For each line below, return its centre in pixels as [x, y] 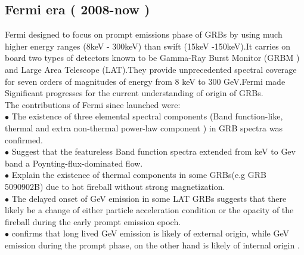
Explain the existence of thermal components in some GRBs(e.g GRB [139, 175]
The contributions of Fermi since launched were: [93, 104]
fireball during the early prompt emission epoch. [93, 221]
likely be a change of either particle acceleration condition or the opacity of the [149, 210]
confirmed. [24, 139]
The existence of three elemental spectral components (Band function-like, [147, 116]
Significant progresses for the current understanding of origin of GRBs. [134, 93]
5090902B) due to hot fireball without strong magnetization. [115, 186]
